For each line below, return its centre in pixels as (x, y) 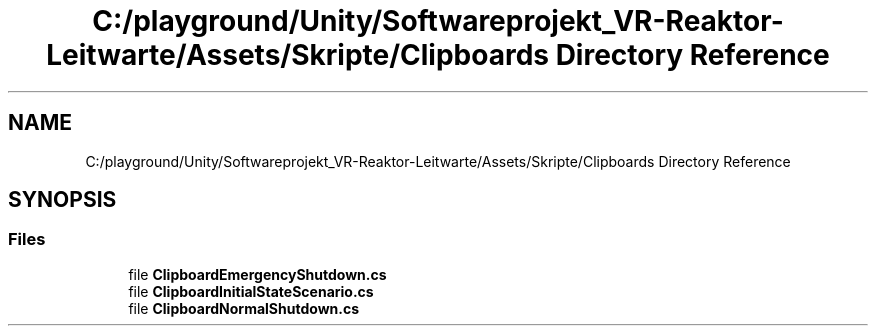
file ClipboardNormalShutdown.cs (244, 308)
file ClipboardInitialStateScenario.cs (251, 291)
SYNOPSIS (62, 200)
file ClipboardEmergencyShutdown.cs (257, 274)
